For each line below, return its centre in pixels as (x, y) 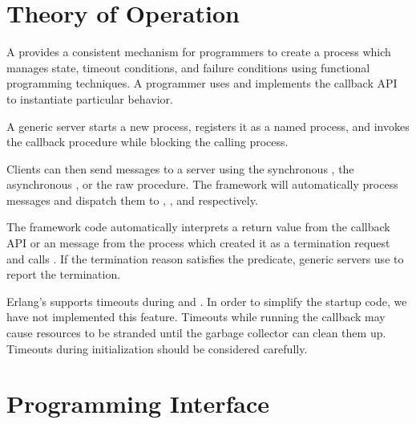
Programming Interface (138, 404)
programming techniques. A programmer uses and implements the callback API (202, 83)
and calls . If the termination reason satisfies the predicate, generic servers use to (205, 258)
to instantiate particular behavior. (90, 98)
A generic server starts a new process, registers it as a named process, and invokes (208, 126)
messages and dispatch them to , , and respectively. (132, 200)
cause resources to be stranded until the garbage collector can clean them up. (196, 333)
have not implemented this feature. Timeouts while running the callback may (196, 317)
